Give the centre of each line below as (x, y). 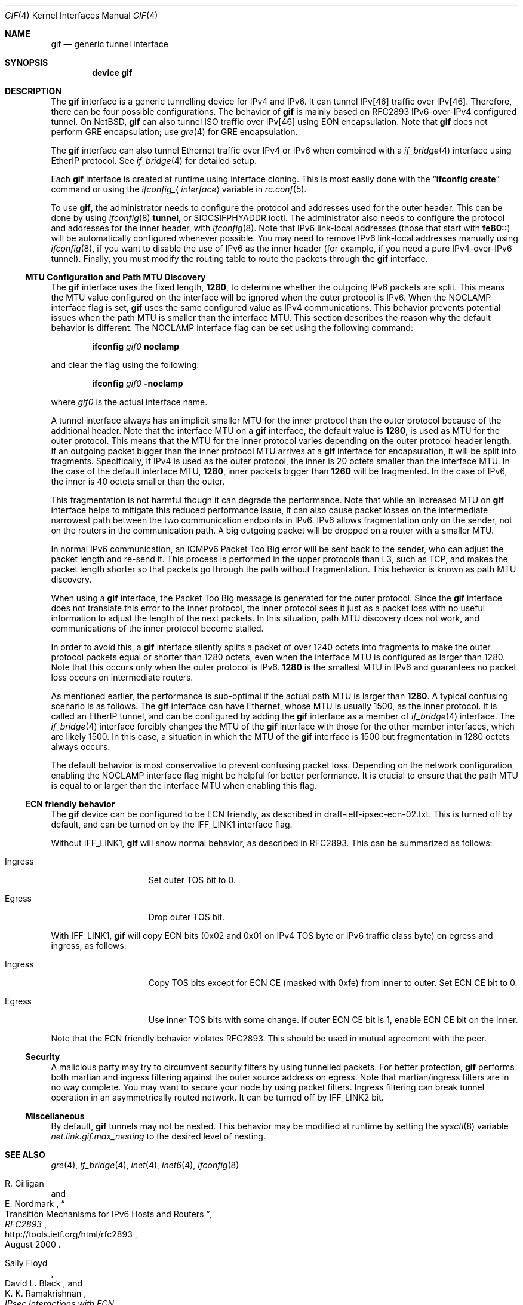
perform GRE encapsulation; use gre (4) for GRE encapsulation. (174, 132)
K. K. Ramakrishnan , (46, 1293)
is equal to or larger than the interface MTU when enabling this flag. (184, 785)
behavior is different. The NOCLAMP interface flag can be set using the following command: (232, 328)
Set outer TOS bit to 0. (192, 880)
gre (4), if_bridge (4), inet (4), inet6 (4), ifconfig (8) (145, 1165)
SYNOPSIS (27, 62)
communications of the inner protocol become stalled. (157, 628)
